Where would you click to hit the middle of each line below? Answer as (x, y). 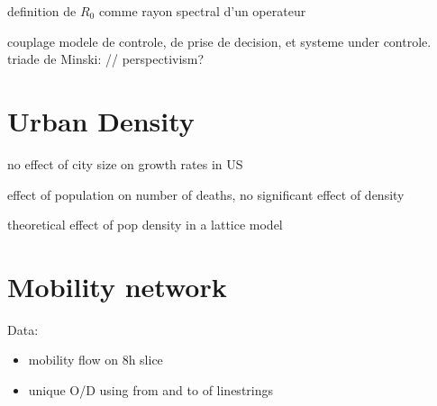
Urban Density (101, 120)
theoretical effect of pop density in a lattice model (145, 225)
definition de (42, 11)
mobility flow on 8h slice (96, 360)
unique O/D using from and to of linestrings (151, 390)
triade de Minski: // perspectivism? (106, 59)
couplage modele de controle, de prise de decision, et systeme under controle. (219, 41)
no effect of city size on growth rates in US (125, 163)
